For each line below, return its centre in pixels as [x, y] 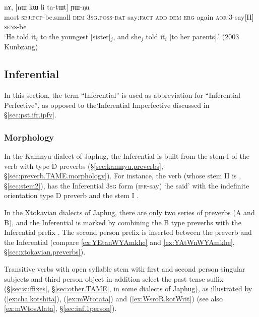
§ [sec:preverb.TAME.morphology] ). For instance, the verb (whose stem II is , [123, 176]
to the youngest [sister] [76, 36]
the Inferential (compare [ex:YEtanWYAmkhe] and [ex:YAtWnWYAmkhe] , [119, 242]
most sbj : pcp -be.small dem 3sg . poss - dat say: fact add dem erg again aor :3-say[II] [129, 16]
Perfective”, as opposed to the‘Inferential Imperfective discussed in [107, 105]
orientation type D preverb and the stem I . [72, 195]
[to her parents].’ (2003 [204, 36]
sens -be [15, 26]
